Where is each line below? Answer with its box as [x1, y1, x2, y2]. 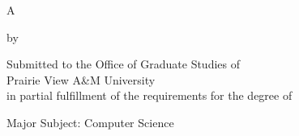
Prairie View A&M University [6, 71, 156, 88]
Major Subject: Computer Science [6, 113, 174, 130]
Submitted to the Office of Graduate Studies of [6, 56, 241, 72]
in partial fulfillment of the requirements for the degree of [6, 87, 293, 104]
